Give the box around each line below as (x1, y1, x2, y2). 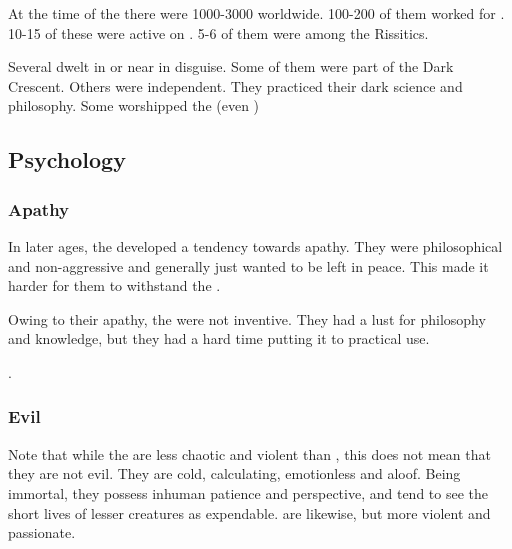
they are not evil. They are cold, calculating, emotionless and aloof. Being (8, 463, 461, 484)
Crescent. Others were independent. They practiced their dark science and (8, 75, 463, 96)
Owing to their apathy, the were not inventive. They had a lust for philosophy (8, 308, 486, 329)
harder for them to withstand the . (8, 275, 221, 296)
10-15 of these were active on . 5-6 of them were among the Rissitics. (8, 22, 429, 43)
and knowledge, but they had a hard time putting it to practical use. (8, 328, 430, 349)
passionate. (8, 522, 76, 543)
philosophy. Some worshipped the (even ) (8, 95, 260, 116)
